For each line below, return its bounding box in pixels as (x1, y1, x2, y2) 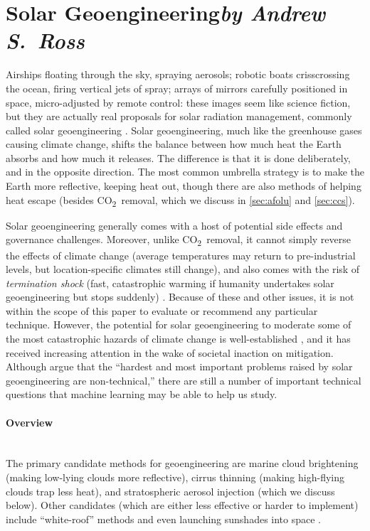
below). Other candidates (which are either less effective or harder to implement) (6, 498, 359, 513)
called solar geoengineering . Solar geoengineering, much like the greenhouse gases (6, 122, 362, 137)
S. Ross (6, 26, 85, 55)
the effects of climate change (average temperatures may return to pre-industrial (6, 247, 356, 262)
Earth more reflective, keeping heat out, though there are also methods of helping (6, 178, 361, 193)
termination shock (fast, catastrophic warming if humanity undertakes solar (6, 275, 334, 290)
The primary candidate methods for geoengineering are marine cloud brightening (6, 456, 359, 471)
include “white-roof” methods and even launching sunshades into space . (6, 511, 322, 526)
